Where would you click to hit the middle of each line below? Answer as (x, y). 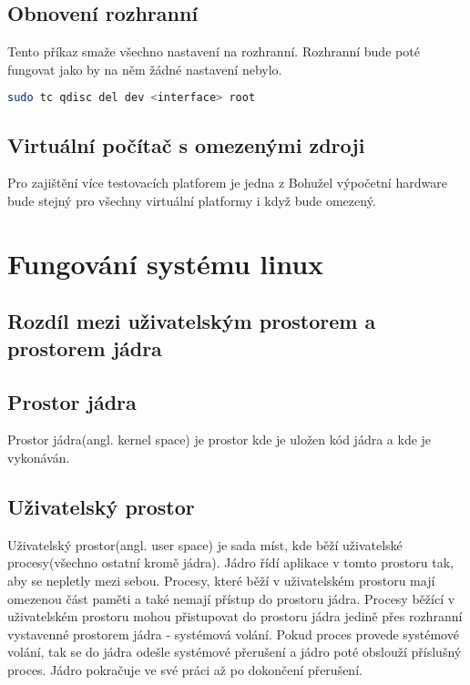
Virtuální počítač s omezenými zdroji (186, 144)
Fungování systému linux (166, 263)
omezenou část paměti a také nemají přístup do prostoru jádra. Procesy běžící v (231, 598)
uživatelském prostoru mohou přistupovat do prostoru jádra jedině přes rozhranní (235, 616)
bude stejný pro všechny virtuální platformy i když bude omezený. (192, 201)
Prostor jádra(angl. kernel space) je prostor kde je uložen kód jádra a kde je (220, 440)
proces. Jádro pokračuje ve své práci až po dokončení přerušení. (185, 669)
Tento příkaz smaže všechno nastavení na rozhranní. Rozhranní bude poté (214, 51)
